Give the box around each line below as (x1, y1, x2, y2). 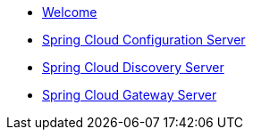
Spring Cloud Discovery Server (42, 60, 224, 75)
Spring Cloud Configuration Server (42, 32, 246, 47)
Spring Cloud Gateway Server (42, 87, 217, 102)
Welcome (42, 4, 97, 20)
